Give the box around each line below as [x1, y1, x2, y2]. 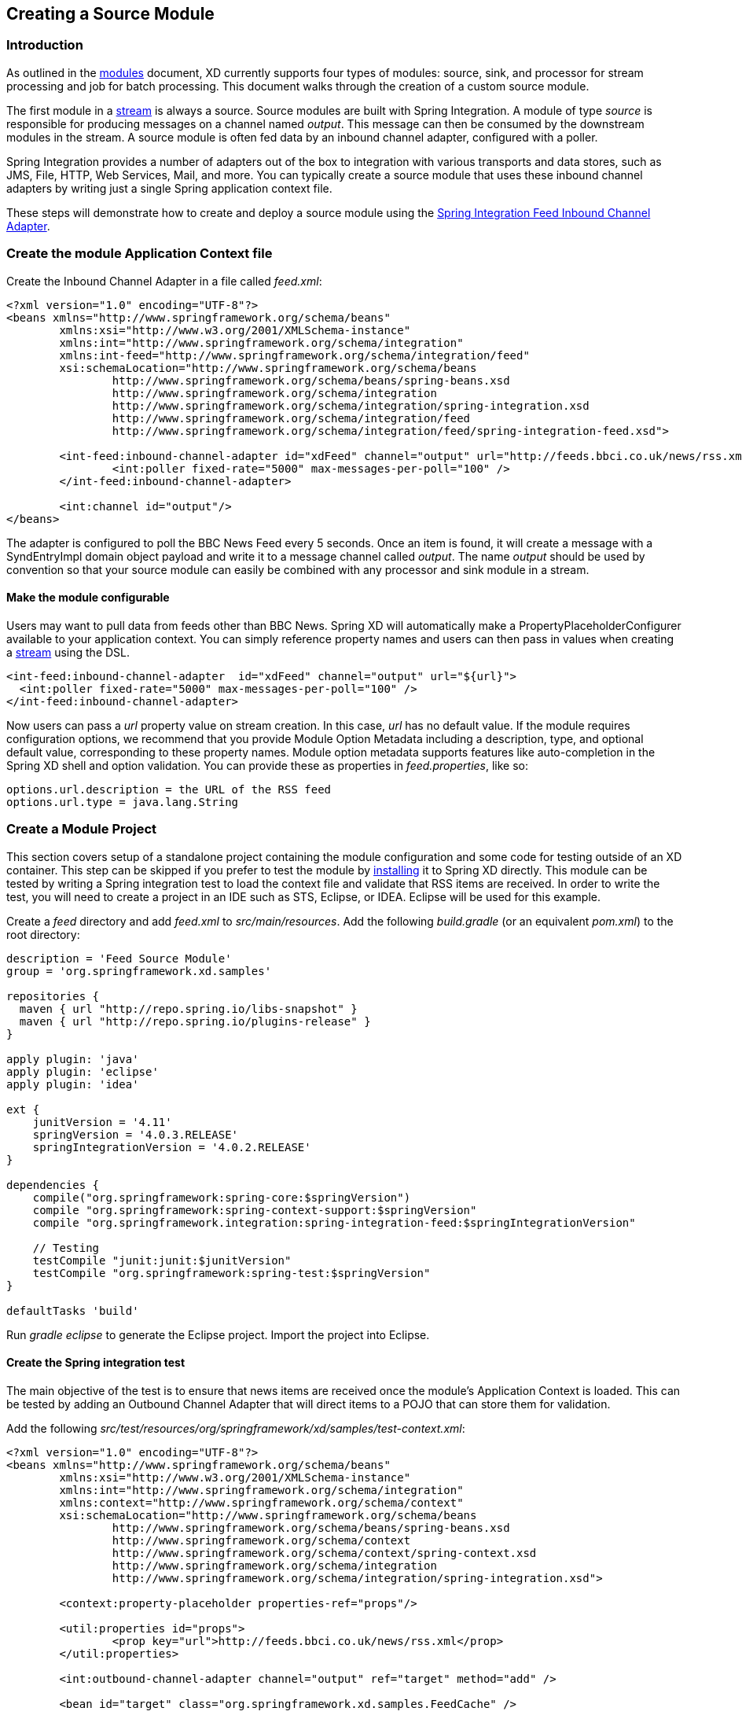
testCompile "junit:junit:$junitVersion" [32, 1253, 292, 1267]
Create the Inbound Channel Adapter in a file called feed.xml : [6, 274, 322, 288]
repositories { [6, 989, 100, 1003]
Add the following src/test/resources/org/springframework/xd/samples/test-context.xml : [6, 1421, 465, 1435]
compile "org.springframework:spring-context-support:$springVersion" [32, 1203, 477, 1216]
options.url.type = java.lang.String [6, 795, 239, 808]
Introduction [6, 37, 83, 53]
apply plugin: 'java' [6, 1052, 139, 1065]
